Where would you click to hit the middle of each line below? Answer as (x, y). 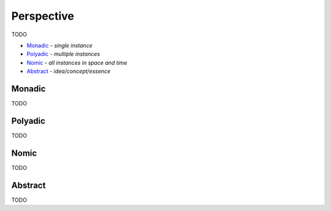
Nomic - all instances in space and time (77, 63)
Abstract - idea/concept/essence (69, 71)
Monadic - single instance (59, 45)
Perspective (43, 16)
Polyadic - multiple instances (63, 54)
